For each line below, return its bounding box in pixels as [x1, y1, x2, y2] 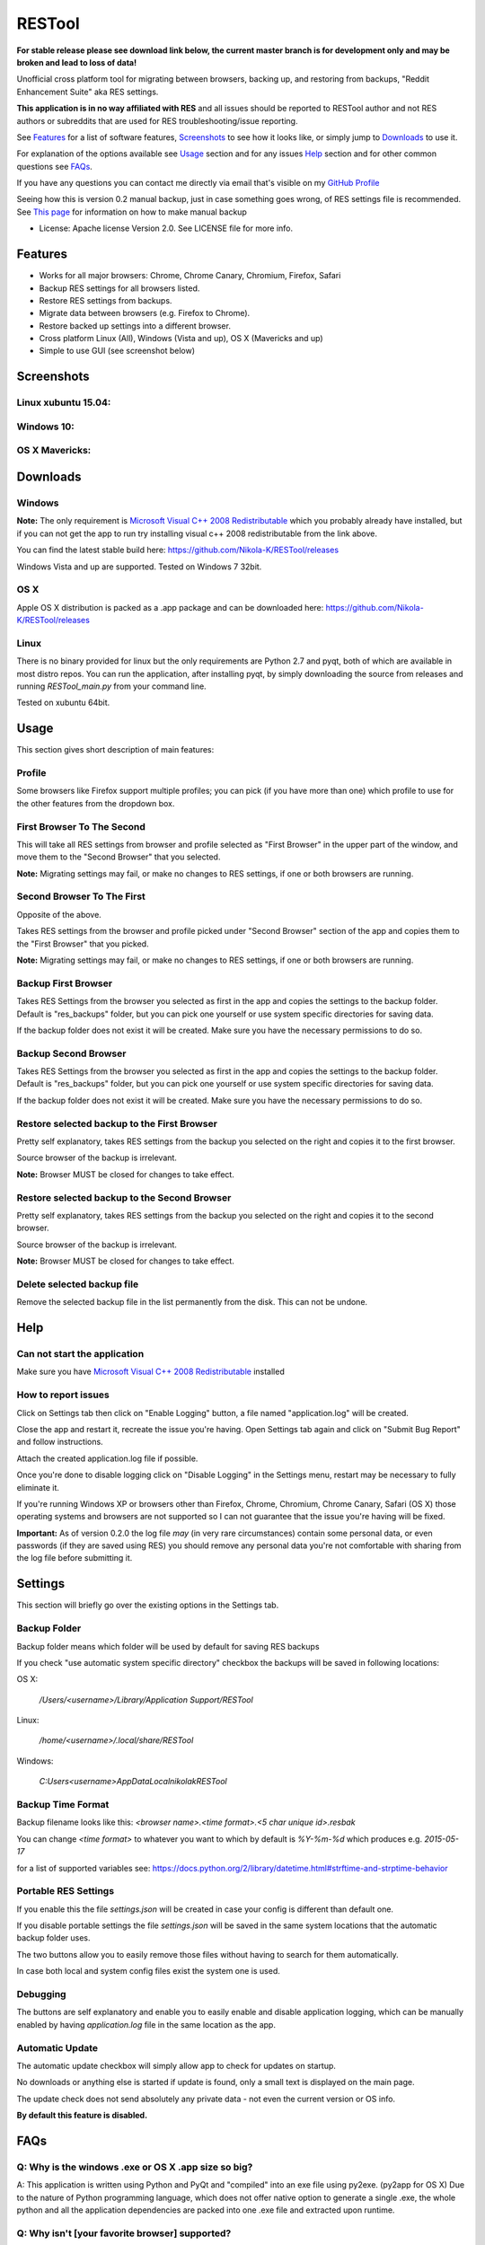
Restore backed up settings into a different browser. [39, 320, 231, 331]
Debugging [16, 1988, 66, 2001]
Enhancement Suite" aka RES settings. [16, 86, 159, 97]
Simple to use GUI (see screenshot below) [39, 346, 195, 357]
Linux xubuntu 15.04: [16, 396, 111, 409]
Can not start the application [16, 1348, 145, 1360]
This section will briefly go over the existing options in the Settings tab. [16, 1599, 279, 1611]
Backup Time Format [16, 1799, 110, 1810]
